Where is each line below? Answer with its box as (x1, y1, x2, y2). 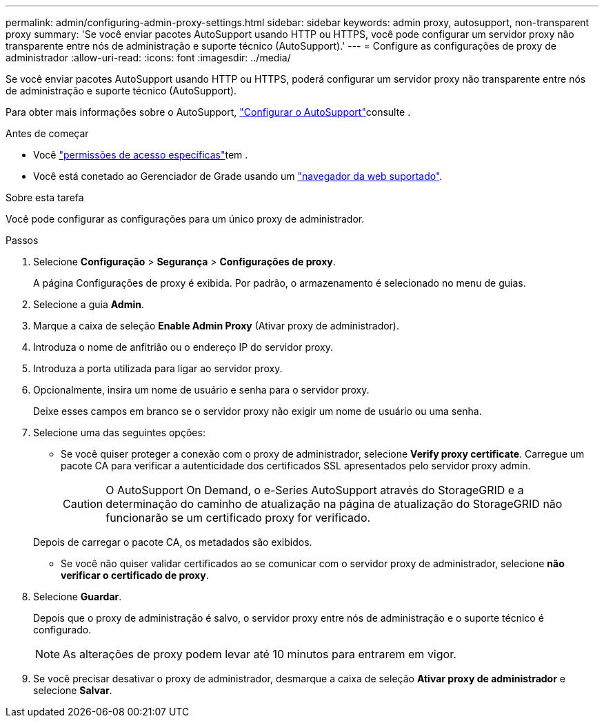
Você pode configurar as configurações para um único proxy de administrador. (6, 213, 365, 225)
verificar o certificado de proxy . (61, 569, 209, 581)
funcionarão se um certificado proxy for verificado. (105, 511, 371, 525)
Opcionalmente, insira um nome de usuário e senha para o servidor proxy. (33, 384, 370, 396)
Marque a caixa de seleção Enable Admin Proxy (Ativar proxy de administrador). (33, 320, 400, 332)
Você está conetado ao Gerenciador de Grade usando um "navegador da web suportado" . (33, 170, 443, 182)
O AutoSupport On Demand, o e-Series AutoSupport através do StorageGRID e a (105, 483, 524, 497)
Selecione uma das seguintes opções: (33, 427, 205, 438)
